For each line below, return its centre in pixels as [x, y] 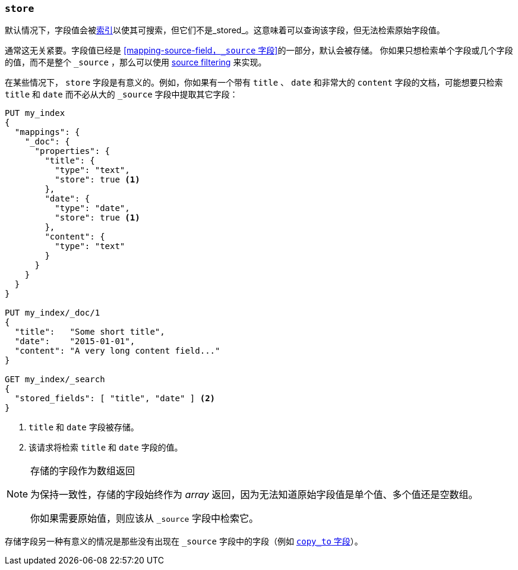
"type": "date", [92, 208]
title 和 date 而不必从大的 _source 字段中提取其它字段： [121, 95]
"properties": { [72, 151]
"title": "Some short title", [90, 332]
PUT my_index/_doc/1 [53, 313]
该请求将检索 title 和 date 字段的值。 [106, 448]
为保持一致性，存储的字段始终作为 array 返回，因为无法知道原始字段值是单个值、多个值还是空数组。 [254, 495]
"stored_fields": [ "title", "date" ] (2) [115, 399]
